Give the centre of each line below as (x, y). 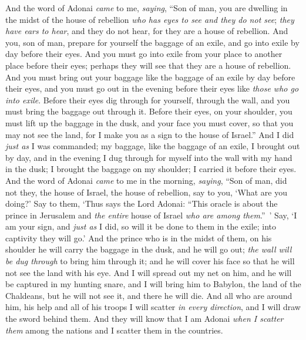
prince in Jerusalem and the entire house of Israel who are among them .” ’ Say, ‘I (151, 215)
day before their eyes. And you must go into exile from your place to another (144, 54)
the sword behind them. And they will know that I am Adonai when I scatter (144, 319)
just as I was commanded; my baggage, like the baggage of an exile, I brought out (153, 146)
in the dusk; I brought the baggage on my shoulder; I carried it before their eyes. (151, 169)
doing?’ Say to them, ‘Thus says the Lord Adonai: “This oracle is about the (142, 203)
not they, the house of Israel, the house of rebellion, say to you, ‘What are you (146, 192)
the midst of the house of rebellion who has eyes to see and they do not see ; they (150, 19)
